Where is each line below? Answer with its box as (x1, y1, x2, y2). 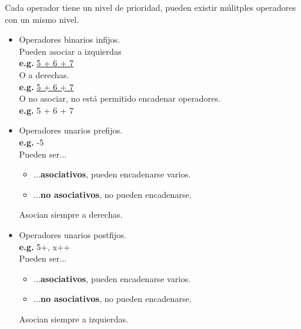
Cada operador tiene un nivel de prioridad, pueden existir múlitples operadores (5, 1, 296, 13)
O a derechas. (19, 68, 69, 81)
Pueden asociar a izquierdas (19, 45, 122, 57)
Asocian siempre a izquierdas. (19, 312, 128, 325)
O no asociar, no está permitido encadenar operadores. (19, 92, 221, 105)
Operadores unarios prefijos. (19, 124, 123, 137)
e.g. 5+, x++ (19, 240, 70, 253)
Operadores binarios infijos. (19, 33, 120, 46)
